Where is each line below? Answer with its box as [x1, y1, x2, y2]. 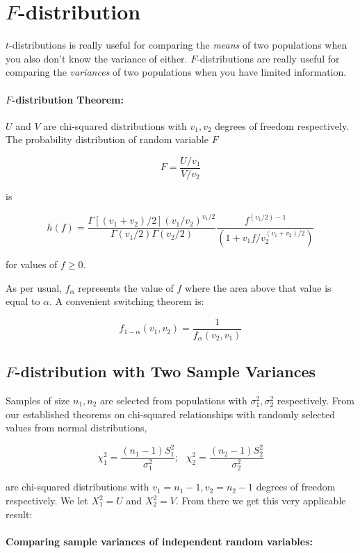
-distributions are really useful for [197, 51, 340, 65]
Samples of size [6, 393, 70, 407]
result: [6, 506, 33, 521]
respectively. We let [6, 493, 88, 508]
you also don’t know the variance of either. [6, 51, 188, 65]
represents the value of [78, 280, 174, 295]
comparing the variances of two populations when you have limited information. [6, 65, 347, 79]
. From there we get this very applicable [175, 493, 346, 508]
